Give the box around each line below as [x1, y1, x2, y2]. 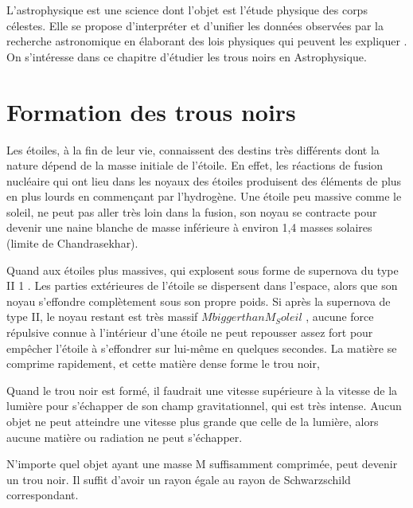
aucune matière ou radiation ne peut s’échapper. [6, 428, 243, 445]
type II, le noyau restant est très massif [6, 308, 198, 325]
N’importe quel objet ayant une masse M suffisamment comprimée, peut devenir [6, 455, 398, 472]
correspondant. [6, 487, 79, 503]
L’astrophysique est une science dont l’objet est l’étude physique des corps [6, 2, 368, 18]
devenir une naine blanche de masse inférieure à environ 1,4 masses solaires [6, 219, 372, 236]
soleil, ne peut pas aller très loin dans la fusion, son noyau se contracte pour [6, 203, 377, 220]
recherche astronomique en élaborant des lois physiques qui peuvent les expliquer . [6, 33, 407, 49]
